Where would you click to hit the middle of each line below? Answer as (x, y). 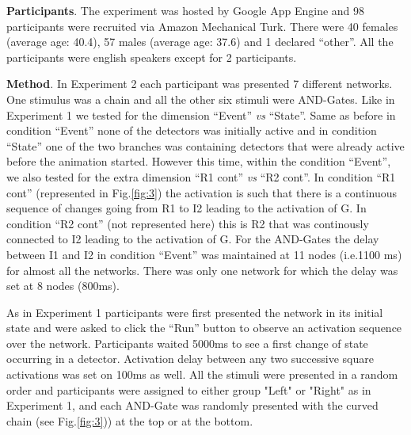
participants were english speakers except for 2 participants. (152, 57)
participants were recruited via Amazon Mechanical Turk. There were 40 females (202, 26)
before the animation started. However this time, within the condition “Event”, (199, 161)
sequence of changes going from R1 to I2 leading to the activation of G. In (186, 208)
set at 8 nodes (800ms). (63, 286)
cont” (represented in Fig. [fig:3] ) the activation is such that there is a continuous (202, 192)
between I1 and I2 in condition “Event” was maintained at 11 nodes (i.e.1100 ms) (204, 254)
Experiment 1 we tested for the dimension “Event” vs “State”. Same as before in (201, 114)
